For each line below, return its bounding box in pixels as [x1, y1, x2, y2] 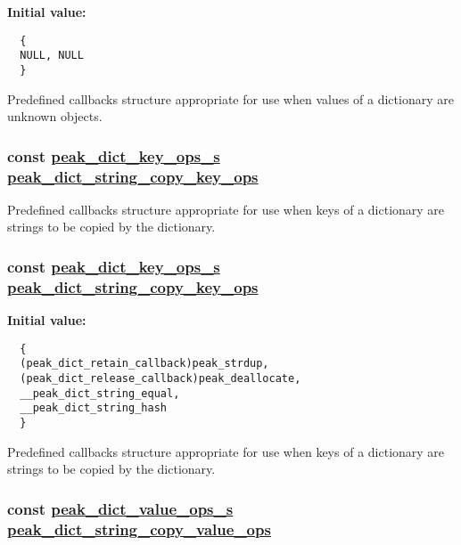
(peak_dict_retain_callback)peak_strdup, [20, 357, 269, 370]
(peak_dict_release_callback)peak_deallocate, [20, 372, 301, 386]
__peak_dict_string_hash [20, 402, 167, 415]
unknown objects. [7, 107, 103, 126]
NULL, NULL [20, 49, 84, 62]
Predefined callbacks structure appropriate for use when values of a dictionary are [7, 89, 454, 108]
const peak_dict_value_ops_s [7, 497, 234, 519]
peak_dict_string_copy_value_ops [7, 517, 271, 540]
